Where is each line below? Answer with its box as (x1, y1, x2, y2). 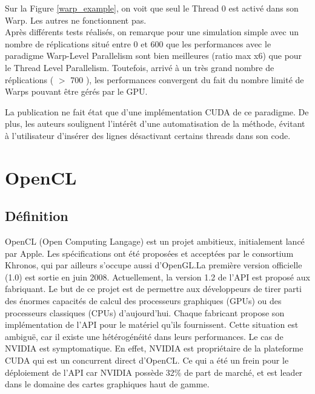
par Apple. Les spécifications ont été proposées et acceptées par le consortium (5, 246, 294, 259)
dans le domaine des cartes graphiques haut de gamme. (5, 378, 210, 390)
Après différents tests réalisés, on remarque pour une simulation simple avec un (5, 25, 299, 38)
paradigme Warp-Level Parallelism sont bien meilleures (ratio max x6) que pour (5, 49, 302, 62)
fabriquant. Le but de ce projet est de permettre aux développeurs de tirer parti (5, 282, 302, 295)
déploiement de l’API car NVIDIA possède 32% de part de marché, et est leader (5, 365, 303, 378)
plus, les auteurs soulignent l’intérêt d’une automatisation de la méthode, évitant (5, 117, 305, 130)
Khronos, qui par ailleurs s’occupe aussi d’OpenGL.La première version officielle (5, 259, 302, 271)
